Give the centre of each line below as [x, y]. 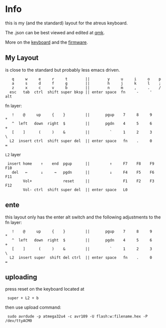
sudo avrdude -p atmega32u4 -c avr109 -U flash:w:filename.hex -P [78, 317]
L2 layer [13, 154]
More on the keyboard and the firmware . [46, 42]
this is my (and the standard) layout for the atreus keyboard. [67, 23]
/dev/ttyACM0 [19, 321]
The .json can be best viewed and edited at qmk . [55, 32]
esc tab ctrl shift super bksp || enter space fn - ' [81, 92]
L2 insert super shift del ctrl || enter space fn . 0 [81, 257]
